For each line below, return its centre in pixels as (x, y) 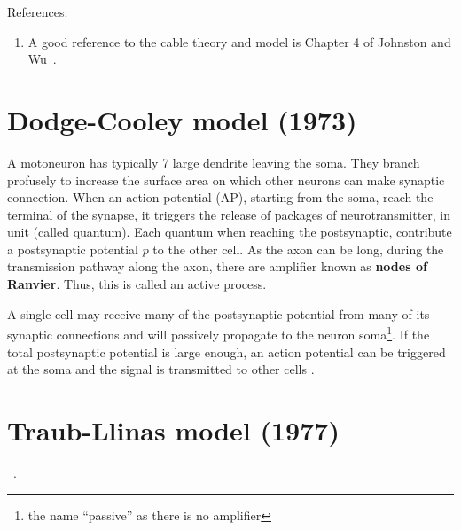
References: (38, 12)
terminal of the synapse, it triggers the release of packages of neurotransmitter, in (229, 214)
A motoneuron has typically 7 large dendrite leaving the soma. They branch (214, 162)
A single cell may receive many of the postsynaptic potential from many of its (219, 313)
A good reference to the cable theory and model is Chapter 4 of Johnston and (239, 41)
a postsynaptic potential (73, 249)
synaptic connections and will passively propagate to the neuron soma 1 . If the (219, 333)
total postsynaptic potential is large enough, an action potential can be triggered (227, 351)
